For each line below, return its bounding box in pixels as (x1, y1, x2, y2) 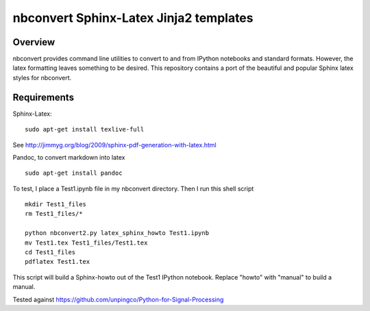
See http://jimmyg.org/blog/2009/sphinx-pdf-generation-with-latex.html (12, 140, 217, 149)
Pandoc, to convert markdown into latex (12, 153, 125, 161)
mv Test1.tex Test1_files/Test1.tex (25, 238, 148, 247)
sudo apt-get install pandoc (25, 169, 123, 177)
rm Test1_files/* (25, 210, 83, 218)
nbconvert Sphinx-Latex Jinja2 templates (12, 10, 254, 25)
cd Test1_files (25, 249, 76, 256)
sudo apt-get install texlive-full (25, 125, 145, 134)
